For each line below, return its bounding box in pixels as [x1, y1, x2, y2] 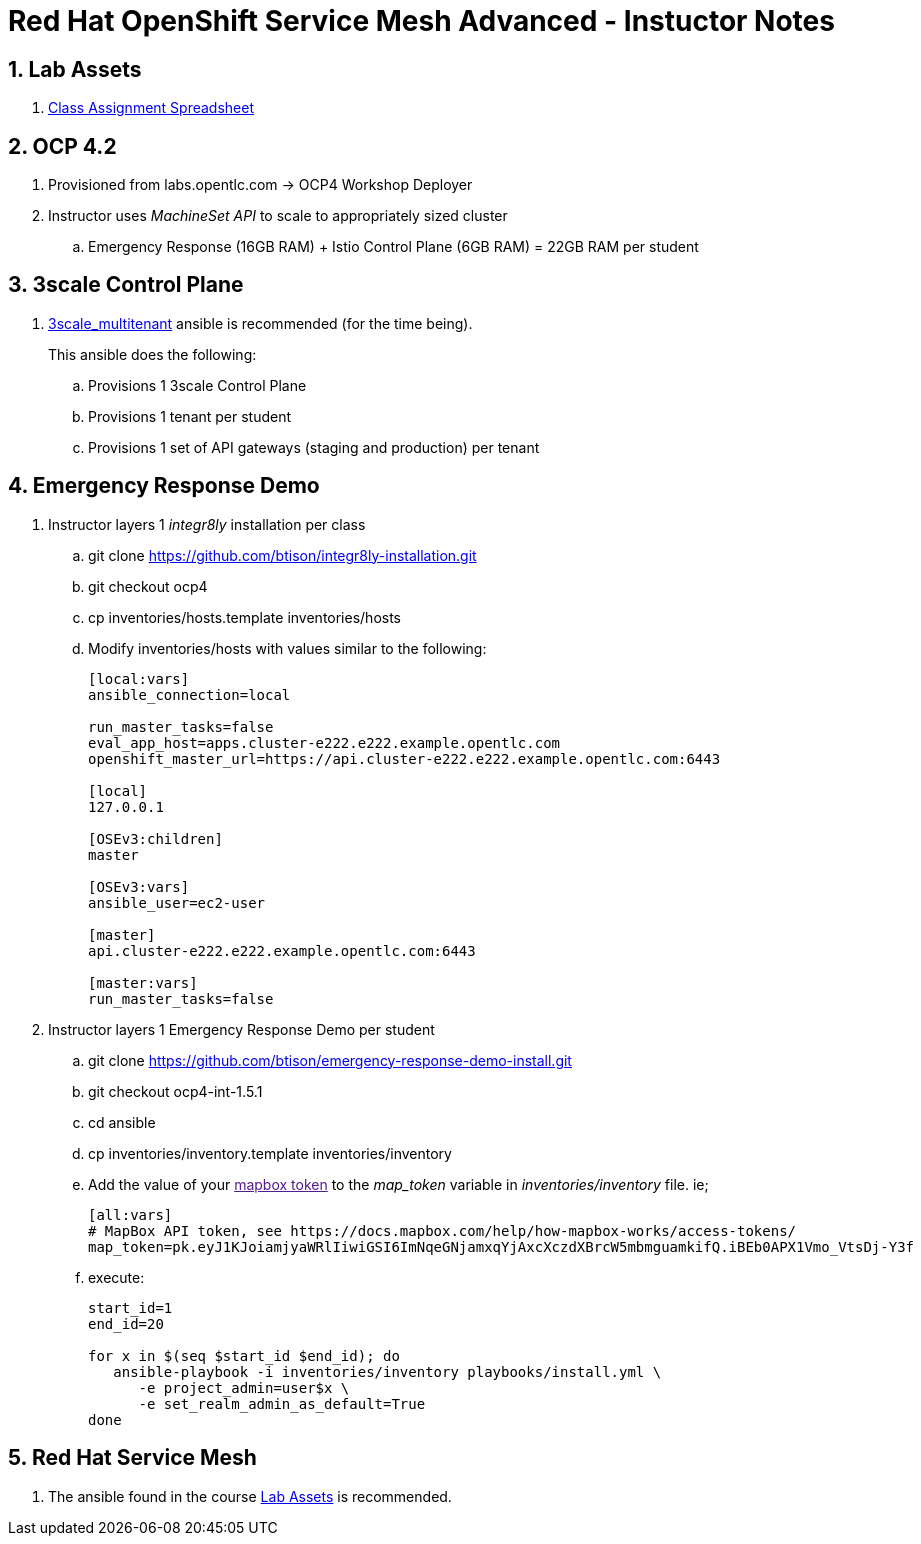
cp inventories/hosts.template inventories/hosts [88, 608, 402, 626]
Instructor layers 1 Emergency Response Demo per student [48, 1020, 435, 1038]
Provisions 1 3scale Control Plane [88, 376, 307, 394]
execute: [88, 1268, 145, 1286]
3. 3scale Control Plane [8, 272, 244, 298]
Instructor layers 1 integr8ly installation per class [48, 515, 366, 533]
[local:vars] [88, 670, 190, 687]
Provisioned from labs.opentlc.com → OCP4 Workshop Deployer [48, 176, 473, 194]
